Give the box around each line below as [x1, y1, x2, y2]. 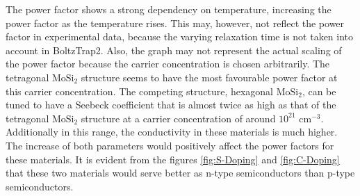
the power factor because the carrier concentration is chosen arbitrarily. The [6, 56, 330, 71]
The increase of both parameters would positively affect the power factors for [6, 138, 334, 152]
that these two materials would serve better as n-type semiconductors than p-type [6, 165, 355, 180]
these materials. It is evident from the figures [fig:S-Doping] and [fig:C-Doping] [6, 152, 340, 166]
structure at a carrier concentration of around [81, 111, 276, 125]
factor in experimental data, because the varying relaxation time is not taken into [6, 29, 354, 44]
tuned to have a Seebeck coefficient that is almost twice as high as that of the [6, 97, 336, 112]
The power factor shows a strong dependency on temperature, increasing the [6, 2, 332, 16]
